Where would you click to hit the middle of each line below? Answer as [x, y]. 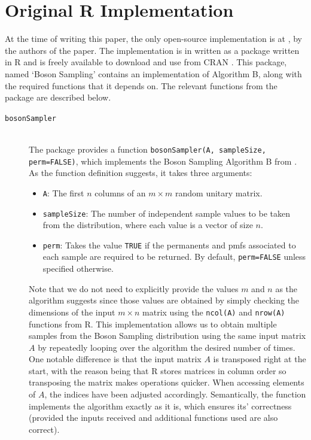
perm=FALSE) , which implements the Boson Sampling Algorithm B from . [163, 161]
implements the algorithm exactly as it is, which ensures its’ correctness [160, 406]
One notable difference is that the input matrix [115, 359]
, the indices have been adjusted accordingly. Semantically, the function [175, 394]
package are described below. [58, 97]
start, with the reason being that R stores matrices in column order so [158, 370]
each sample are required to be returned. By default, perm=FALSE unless [174, 257]
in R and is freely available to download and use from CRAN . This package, [146, 62]
